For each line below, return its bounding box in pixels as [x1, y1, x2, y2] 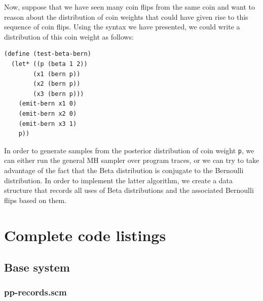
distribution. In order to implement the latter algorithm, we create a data [4, 175, 233, 185]
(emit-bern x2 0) [18, 110, 77, 117]
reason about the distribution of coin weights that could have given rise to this [4, 11, 248, 22]
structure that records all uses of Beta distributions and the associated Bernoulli [4, 185, 254, 195]
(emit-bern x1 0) [18, 100, 77, 108]
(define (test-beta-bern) [4, 50, 91, 58]
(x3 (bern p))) [33, 90, 84, 97]
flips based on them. [4, 194, 67, 205]
